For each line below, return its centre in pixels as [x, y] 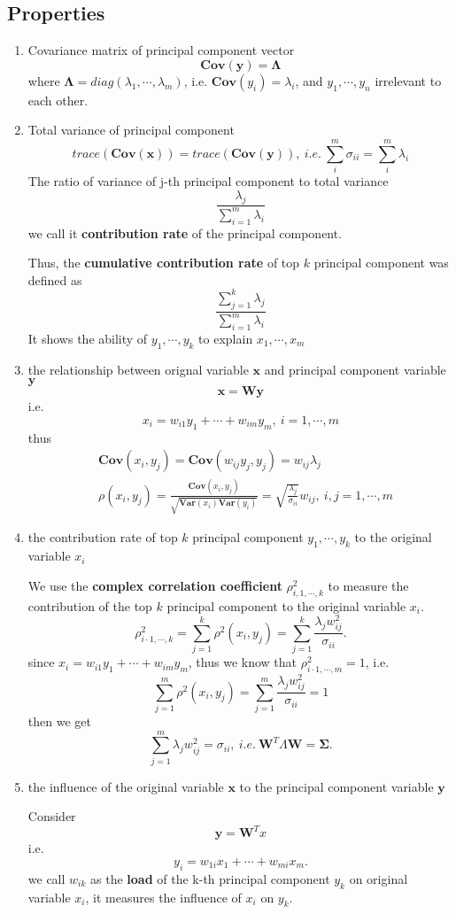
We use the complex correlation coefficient [155, 585]
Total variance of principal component [131, 130]
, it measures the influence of [163, 897]
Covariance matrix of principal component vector [161, 50]
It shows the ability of [88, 338]
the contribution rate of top [103, 537]
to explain [226, 338]
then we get [59, 720]
